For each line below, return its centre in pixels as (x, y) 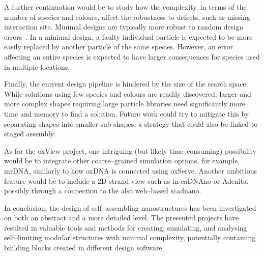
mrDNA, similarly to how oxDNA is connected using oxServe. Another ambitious (131, 170)
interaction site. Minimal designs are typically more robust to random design (124, 27)
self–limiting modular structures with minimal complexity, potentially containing (130, 237)
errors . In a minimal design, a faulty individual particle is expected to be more (128, 36)
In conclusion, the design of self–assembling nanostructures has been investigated (130, 207)
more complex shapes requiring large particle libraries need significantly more (125, 104)
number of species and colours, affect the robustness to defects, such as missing (127, 17)
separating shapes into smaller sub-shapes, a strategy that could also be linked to (131, 123)
